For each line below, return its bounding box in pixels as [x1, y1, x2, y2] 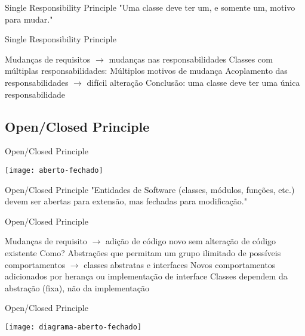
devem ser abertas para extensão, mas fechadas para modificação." [5, 195, 247, 207]
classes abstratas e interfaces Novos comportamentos [84, 258, 276, 270]
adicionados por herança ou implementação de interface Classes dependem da [5, 270, 288, 282]
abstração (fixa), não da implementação [5, 281, 150, 294]
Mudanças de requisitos [5, 52, 91, 65]
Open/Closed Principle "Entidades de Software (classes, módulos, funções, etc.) [5, 183, 295, 195]
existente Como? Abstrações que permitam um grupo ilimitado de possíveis [5, 246, 281, 259]
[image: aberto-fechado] [5, 166, 103, 175]
